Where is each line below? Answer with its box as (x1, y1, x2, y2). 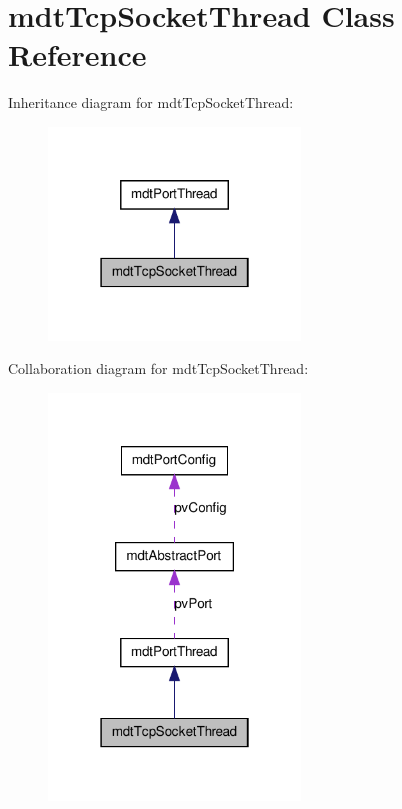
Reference (8, 34, 147, 75)
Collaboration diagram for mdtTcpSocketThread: (8, 358, 309, 379)
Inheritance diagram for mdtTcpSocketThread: (8, 92, 294, 113)
